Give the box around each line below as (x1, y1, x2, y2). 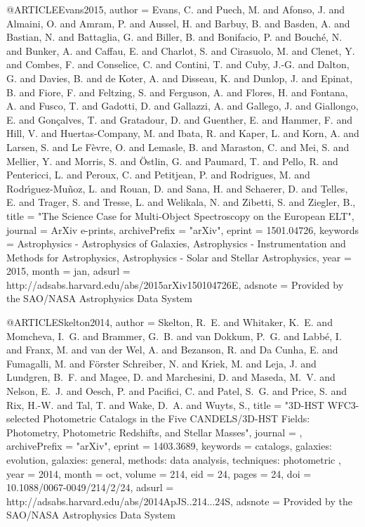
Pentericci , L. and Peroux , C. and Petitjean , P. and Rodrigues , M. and (6, 167, 310, 182)
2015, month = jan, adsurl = (6, 263, 131, 278)
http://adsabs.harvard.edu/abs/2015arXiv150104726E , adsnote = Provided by (6, 277, 344, 292)
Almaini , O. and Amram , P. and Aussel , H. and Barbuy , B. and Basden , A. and (6, 15, 350, 30)
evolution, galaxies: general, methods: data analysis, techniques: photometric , (6, 453, 341, 467)
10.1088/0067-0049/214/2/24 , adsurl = (6, 480, 174, 495)
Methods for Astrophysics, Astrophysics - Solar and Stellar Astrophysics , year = (6, 249, 352, 264)
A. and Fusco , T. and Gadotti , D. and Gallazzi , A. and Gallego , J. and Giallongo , (6, 98, 359, 113)
